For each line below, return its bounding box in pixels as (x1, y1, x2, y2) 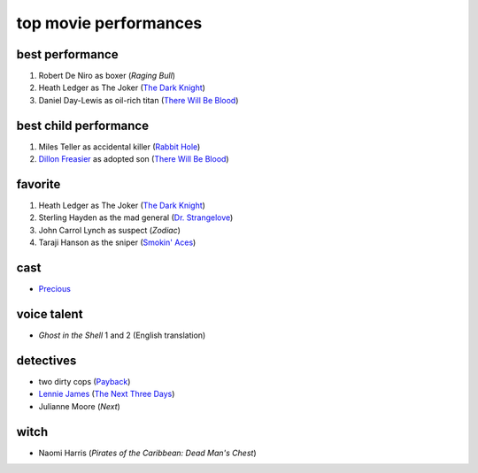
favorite (16, 177, 61, 192)
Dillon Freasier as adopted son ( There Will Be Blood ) (38, 154, 229, 164)
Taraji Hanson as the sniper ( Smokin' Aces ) (38, 237, 197, 248)
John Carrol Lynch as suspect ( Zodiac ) (38, 225, 181, 235)
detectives (16, 353, 77, 368)
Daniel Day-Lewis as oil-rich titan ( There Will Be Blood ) (38, 95, 239, 105)
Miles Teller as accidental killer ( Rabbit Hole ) (38, 141, 201, 152)
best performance (16, 47, 119, 62)
